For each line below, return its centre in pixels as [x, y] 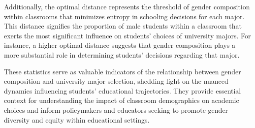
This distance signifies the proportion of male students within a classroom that [123, 26]
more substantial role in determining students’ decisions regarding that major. [122, 54]
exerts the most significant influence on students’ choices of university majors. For [127, 35]
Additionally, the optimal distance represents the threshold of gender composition [127, 6]
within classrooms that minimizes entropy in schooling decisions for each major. [124, 16]
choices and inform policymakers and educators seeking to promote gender [116, 110]
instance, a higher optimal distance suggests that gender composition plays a [120, 45]
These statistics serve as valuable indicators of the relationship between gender [123, 71]
